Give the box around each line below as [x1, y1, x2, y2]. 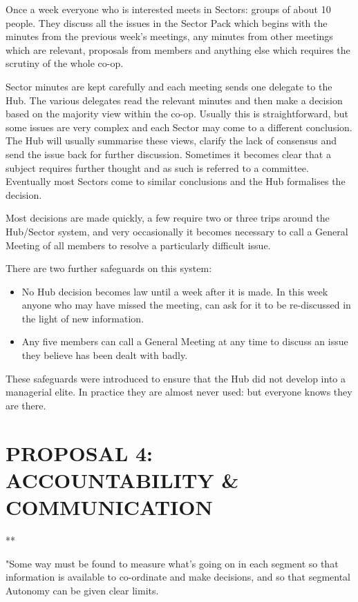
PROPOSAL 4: [6, 438, 153, 467]
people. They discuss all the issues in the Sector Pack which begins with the [6, 15, 328, 30]
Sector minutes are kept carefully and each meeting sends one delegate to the [6, 79, 332, 93]
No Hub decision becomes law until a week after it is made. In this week [21, 284, 328, 298]
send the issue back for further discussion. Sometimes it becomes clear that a [6, 146, 331, 161]
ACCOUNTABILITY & [6, 465, 239, 494]
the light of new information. [21, 311, 144, 325]
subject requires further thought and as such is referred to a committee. [6, 160, 309, 175]
